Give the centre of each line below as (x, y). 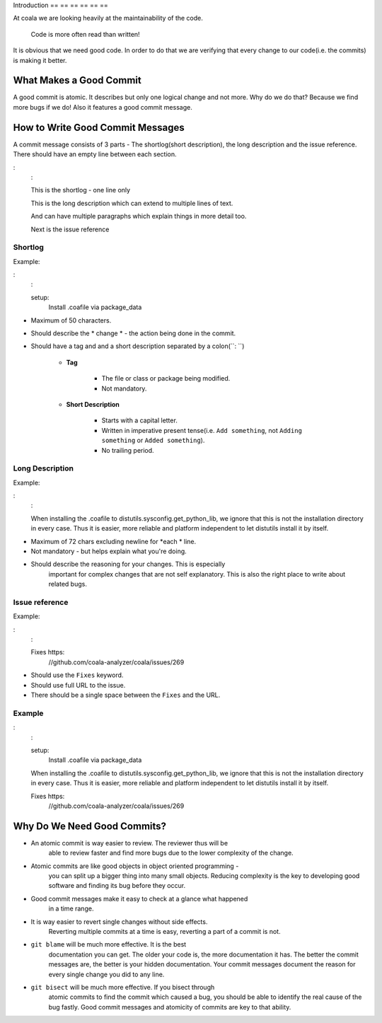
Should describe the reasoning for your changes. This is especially (128, 564)
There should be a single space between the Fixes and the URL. (126, 695)
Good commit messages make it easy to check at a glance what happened (139, 898)
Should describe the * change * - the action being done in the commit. (133, 333)
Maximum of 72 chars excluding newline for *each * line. (114, 541)
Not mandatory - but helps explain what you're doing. (109, 551)
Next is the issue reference (70, 229)
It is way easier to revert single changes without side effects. (119, 921)
